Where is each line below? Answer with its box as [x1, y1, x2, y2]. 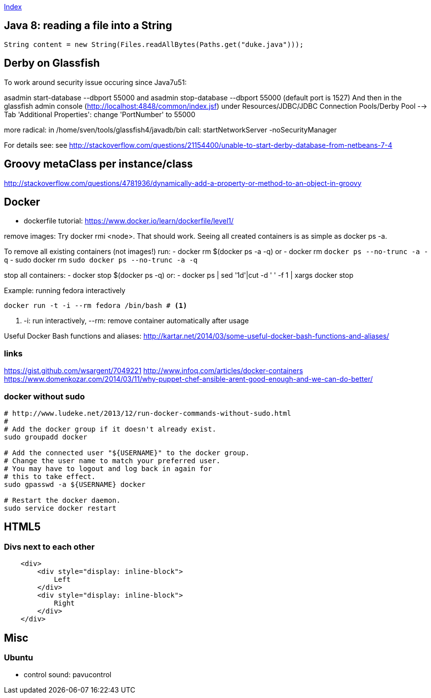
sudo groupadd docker [4, 433, 87, 441]
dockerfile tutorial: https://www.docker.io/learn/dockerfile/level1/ [24, 217, 234, 225]
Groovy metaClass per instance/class [4, 158, 193, 171]
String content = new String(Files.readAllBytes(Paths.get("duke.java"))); [4, 40, 304, 48]
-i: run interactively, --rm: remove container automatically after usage [24, 316, 249, 325]
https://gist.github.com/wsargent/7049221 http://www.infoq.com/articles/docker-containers [4, 366, 303, 375]
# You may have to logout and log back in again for [4, 464, 212, 473]
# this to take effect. [4, 472, 96, 480]
